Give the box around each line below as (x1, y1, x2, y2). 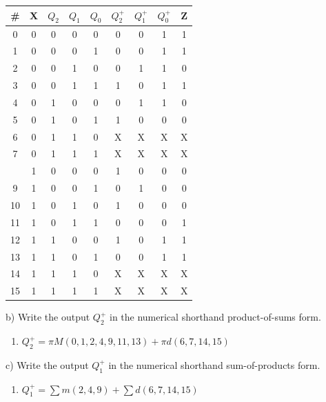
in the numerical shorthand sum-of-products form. (108, 357, 320, 372)
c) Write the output (6, 357, 89, 372)
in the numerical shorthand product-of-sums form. (109, 310, 321, 324)
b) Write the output (6, 310, 90, 324)
